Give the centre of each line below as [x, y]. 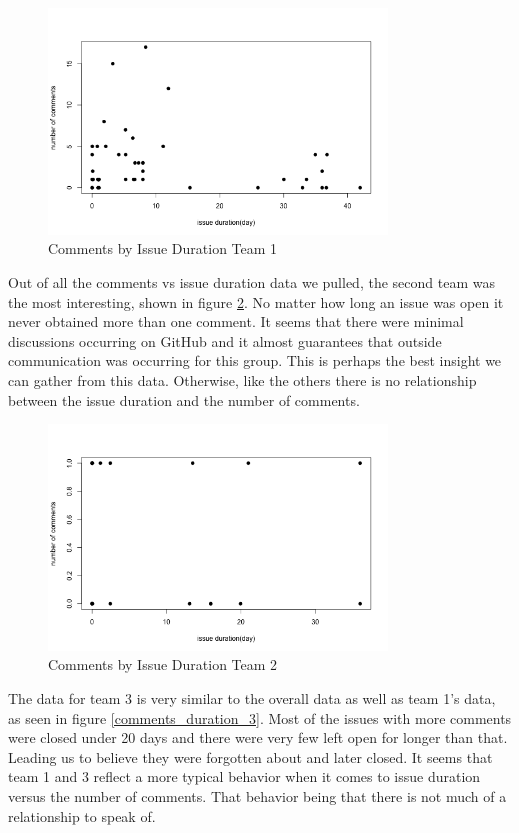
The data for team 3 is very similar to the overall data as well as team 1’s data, [252, 698]
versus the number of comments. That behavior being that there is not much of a [257, 796]
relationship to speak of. [82, 815]
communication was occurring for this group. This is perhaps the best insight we [255, 360]
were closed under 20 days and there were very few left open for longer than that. [258, 737]
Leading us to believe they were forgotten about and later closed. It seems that [250, 756]
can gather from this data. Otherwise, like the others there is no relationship [242, 379]
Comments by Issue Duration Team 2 [163, 664]
